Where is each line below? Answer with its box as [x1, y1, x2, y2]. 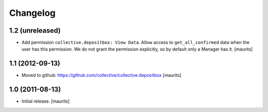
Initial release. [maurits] [21, 98, 70, 104]
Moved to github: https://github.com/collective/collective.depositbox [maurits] [21, 72, 182, 78]
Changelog [9, 7, 56, 18]
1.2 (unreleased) [9, 26, 61, 35]
